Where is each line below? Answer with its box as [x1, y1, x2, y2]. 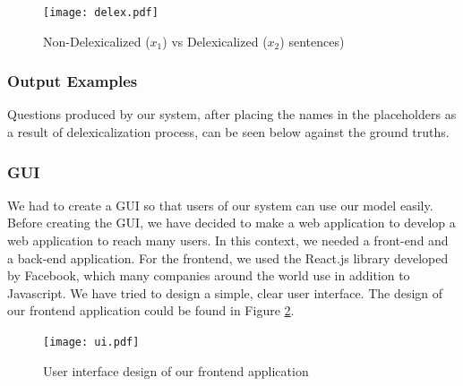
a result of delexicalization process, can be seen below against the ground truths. [7, 123, 450, 142]
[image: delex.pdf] [43, 6, 159, 19]
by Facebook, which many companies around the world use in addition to [7, 266, 410, 285]
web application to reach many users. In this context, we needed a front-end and [7, 231, 449, 250]
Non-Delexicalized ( [43, 31, 150, 50]
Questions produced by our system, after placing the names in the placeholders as [7, 105, 457, 124]
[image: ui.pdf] [43, 336, 140, 349]
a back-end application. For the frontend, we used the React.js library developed [7, 248, 449, 267]
